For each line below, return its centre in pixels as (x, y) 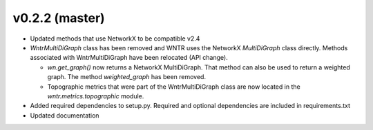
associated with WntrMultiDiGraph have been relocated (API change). (129, 58)
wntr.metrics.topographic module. (96, 96)
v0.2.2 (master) (59, 18)
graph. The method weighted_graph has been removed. (127, 77)
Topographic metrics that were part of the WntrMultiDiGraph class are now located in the (174, 87)
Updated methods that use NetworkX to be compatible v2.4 (115, 39)
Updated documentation (65, 115)
